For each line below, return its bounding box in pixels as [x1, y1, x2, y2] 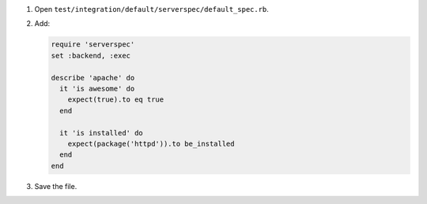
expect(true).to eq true [67, 95, 164, 104]
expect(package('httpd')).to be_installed [67, 139, 235, 148]
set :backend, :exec [51, 51, 130, 60]
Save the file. [34, 181, 77, 191]
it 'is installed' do [59, 128, 144, 137]
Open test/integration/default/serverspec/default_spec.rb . [34, 5, 269, 13]
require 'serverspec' [51, 40, 135, 49]
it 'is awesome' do [59, 83, 135, 93]
